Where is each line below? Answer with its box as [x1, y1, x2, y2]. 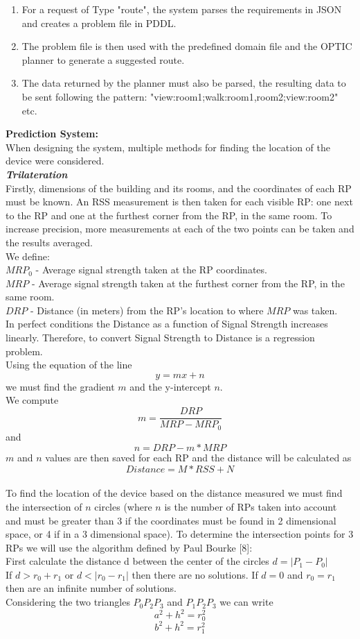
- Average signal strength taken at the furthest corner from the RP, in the [31, 275, 345, 290]
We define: [6, 248, 50, 263]
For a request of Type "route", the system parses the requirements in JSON [21, 2, 342, 16]
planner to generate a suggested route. [21, 52, 185, 67]
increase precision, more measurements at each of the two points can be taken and [6, 221, 354, 236]
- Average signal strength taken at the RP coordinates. [35, 262, 267, 277]
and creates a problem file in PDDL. [21, 15, 177, 30]
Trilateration [6, 167, 68, 181]
